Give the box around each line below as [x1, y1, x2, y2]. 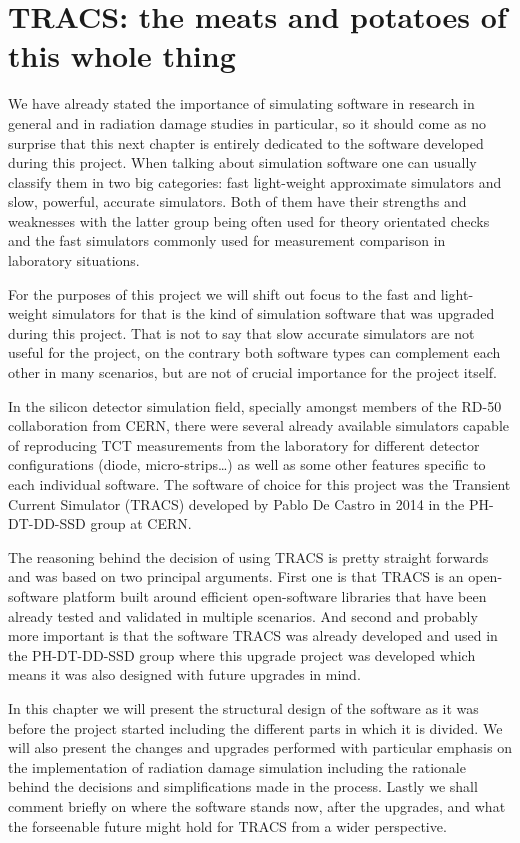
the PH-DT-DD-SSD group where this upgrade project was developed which [8, 644, 476, 665]
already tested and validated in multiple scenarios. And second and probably [8, 605, 478, 626]
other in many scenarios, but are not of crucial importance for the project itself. [8, 362, 497, 383]
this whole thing [8, 35, 236, 76]
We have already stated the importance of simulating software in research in [8, 93, 475, 114]
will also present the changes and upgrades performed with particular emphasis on [8, 737, 512, 758]
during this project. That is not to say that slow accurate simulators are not [8, 322, 475, 343]
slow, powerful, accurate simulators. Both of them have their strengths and [8, 191, 467, 212]
